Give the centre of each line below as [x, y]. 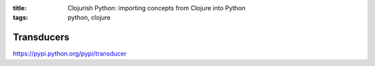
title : [20, 8]
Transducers [41, 37]
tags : [20, 18]
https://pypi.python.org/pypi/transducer [70, 54]
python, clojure [89, 18]
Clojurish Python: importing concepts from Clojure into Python [157, 8]
